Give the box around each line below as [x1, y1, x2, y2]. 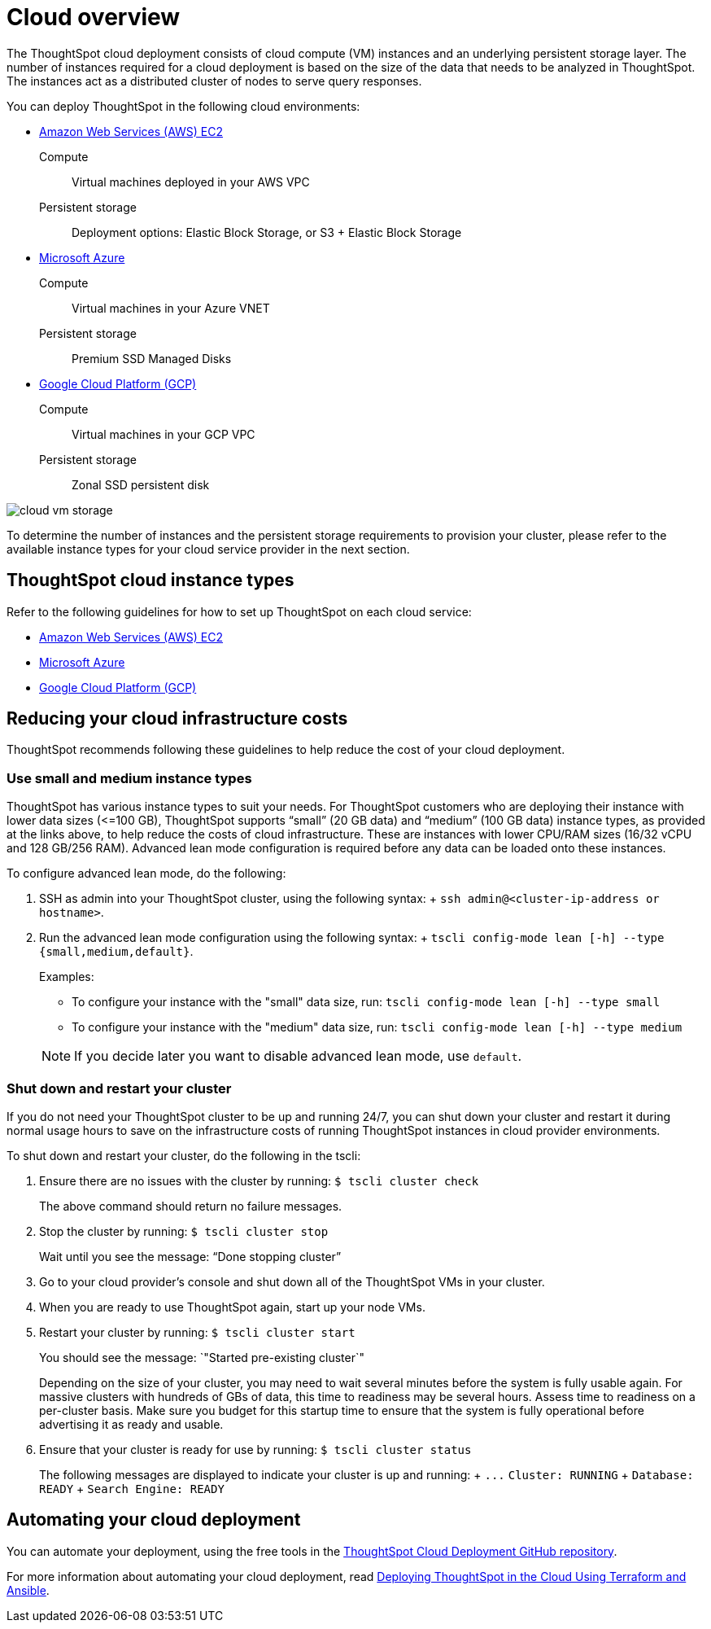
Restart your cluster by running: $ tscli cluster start [39, 1325, 355, 1339]
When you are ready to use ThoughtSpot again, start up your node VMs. [39, 1299, 425, 1314]
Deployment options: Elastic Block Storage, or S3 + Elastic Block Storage [72, 225, 462, 239]
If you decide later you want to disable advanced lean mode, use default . [74, 1048, 522, 1065]
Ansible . [7, 1583, 50, 1597]
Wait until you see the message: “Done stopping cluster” [39, 1249, 342, 1263]
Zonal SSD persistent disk [72, 477, 210, 492]
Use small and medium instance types [7, 769, 252, 786]
